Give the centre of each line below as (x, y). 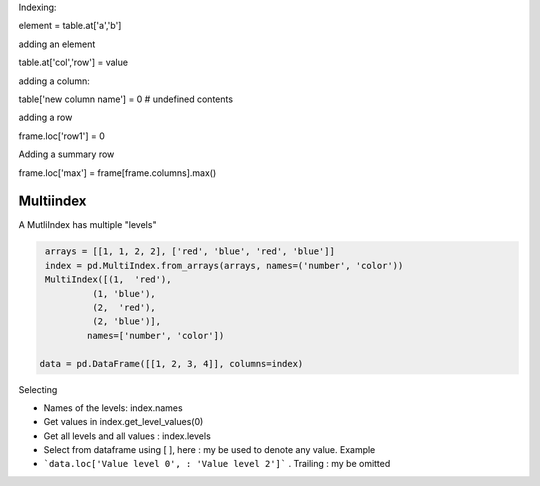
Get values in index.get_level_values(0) (123, 422)
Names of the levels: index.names (113, 407)
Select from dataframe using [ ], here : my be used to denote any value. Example (209, 450)
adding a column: (54, 81)
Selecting (38, 389)
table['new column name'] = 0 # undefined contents (126, 99)
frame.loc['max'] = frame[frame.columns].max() (117, 172)
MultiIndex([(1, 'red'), (108, 279)
